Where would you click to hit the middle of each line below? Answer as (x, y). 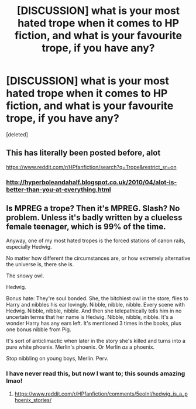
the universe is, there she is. (40, 264)
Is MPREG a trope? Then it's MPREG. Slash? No (93, 209)
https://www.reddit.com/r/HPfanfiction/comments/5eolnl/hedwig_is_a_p (101, 394)
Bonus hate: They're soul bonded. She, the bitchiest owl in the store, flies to (97, 298)
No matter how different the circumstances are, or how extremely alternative (98, 258)
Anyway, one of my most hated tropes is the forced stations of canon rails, (96, 240)
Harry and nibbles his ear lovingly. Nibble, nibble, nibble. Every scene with (96, 305)
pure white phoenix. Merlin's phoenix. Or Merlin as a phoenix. (80, 347)
